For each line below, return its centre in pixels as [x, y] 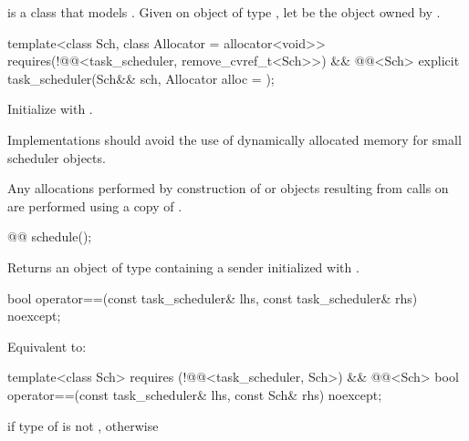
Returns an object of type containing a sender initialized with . [183, 267]
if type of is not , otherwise [83, 425]
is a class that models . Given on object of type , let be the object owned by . [224, 12]
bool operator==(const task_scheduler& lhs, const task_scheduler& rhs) [213, 297]
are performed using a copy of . [95, 205]
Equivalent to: [47, 346]
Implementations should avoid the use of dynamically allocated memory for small [234, 139]
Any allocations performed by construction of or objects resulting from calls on [228, 188]
